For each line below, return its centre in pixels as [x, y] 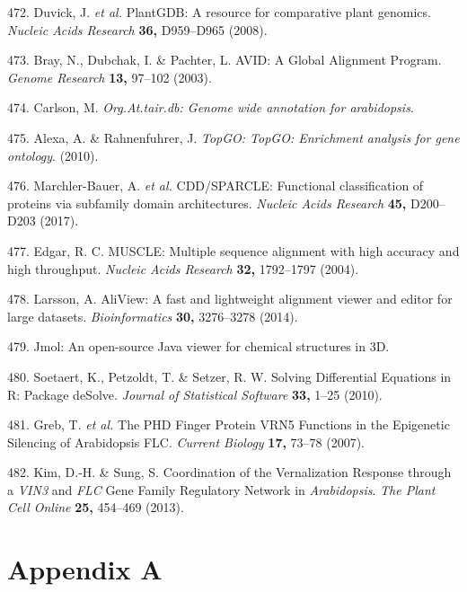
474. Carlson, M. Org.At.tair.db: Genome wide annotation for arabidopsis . [211, 107]
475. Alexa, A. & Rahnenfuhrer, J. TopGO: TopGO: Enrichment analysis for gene [233, 137]
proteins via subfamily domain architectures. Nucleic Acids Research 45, [207, 203]
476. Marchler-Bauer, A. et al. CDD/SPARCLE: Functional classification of [216, 186]
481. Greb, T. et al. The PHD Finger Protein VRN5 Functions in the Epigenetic [229, 424]
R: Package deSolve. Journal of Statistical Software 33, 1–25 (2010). [195, 394]
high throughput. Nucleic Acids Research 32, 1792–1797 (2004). [183, 268]
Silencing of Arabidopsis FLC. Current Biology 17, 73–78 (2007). [186, 442]
